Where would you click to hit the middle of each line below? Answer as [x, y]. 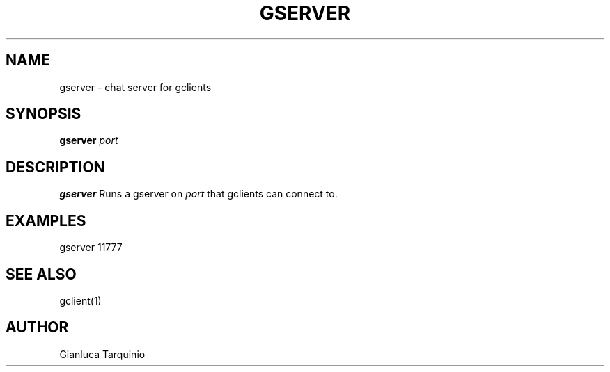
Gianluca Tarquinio [102, 354]
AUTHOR [37, 327]
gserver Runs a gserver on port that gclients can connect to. [198, 194]
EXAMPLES [46, 220]
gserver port [89, 140]
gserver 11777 [91, 248]
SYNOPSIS [44, 114]
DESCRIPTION [55, 167]
